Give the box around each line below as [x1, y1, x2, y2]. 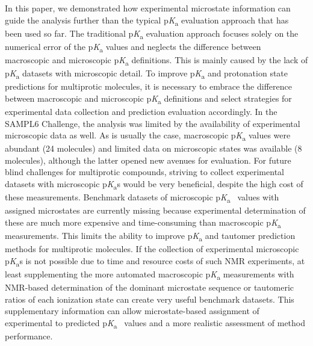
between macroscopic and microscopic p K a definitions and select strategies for [5, 91, 292, 106]
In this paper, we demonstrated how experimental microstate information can [5, 2, 291, 14]
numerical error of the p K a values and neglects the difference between [5, 40, 261, 54]
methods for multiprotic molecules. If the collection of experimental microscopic [5, 243, 299, 255]
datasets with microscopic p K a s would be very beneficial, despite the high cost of [5, 178, 303, 191]
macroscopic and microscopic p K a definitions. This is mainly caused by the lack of [5, 53, 308, 67]
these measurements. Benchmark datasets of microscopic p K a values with [5, 191, 279, 205]
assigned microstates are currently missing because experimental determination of [5, 204, 306, 217]
